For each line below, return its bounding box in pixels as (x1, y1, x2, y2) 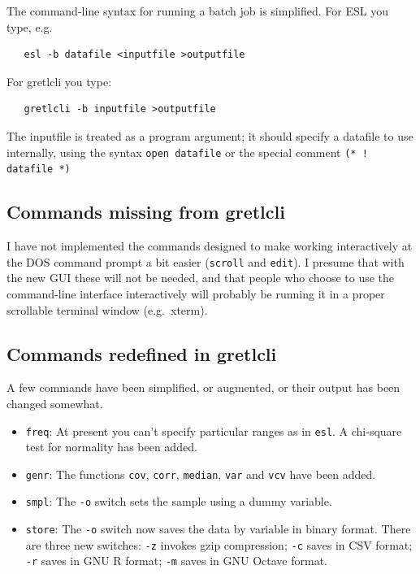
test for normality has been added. (25, 438, 197, 455)
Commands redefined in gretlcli (6, 341, 277, 366)
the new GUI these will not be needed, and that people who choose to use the (6, 269, 395, 286)
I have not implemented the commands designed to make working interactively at (6, 237, 413, 254)
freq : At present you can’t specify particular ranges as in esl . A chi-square (25, 422, 402, 439)
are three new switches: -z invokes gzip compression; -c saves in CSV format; (25, 536, 413, 553)
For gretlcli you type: (6, 72, 112, 89)
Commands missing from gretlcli (6, 199, 285, 224)
